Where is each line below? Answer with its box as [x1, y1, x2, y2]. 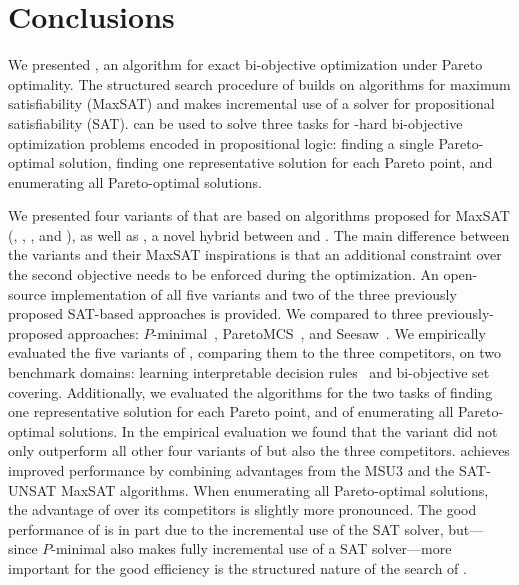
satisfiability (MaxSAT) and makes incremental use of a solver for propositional [8, 93, 495, 114]
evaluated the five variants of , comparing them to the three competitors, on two [8, 342, 501, 363]
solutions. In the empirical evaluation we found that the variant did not [59, 420, 498, 441]
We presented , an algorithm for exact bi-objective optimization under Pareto [8, 54, 483, 75]
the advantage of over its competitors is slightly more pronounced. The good [8, 499, 477, 520]
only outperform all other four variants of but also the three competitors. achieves [8, 440, 510, 461]
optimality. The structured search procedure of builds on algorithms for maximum [8, 73, 511, 94]
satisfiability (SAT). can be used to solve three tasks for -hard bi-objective [8, 112, 463, 133]
